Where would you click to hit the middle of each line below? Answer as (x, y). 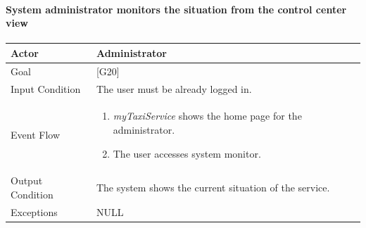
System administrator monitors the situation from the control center (176, 9)
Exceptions (34, 211)
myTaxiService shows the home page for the (207, 116)
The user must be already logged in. (174, 88)
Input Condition (46, 88)
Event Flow (35, 135)
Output (27, 180)
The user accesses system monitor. (187, 153)
